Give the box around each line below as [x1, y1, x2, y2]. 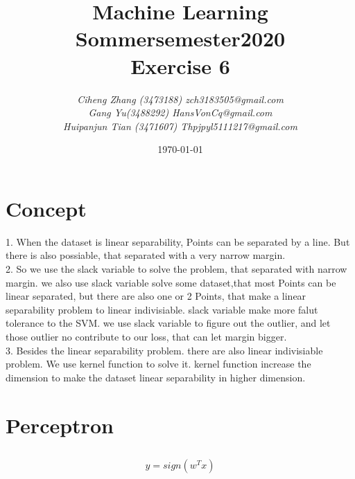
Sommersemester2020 [75, 24, 286, 53]
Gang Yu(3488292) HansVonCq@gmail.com [88, 105, 272, 120]
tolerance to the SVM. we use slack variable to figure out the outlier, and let [6, 316, 331, 330]
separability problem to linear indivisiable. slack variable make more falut [6, 302, 318, 316]
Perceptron [6, 410, 114, 439]
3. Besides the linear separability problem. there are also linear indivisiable [6, 343, 323, 357]
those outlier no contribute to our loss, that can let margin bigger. [6, 329, 287, 343]
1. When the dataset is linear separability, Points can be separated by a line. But [6, 234, 350, 248]
